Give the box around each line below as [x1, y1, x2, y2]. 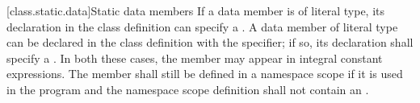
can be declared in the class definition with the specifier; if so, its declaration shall [6, 34, 414, 51]
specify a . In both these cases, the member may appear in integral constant [6, 49, 383, 66]
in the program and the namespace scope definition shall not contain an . [6, 80, 369, 97]
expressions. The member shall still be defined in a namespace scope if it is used [6, 65, 403, 82]
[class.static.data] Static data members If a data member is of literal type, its [6, 2, 385, 19]
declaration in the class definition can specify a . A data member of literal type [6, 18, 398, 35]
